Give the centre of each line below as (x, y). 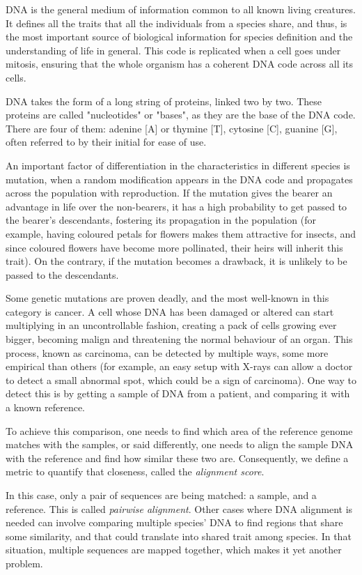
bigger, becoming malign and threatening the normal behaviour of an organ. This (179, 339)
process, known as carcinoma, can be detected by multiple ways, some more (167, 352)
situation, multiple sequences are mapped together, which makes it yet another (174, 550)
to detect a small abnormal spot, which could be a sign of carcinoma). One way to (181, 379)
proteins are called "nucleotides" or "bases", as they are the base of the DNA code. (181, 115)
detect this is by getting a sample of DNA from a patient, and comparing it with (178, 393)
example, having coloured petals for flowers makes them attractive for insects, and (181, 233)
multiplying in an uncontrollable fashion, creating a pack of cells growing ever (171, 325)
